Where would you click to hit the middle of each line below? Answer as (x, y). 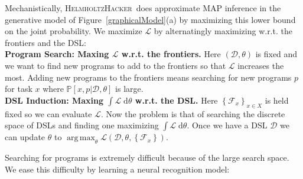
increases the (261, 65)
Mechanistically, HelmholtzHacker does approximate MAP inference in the (143, 8)
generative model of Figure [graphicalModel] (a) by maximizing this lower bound (150, 19)
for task (19, 89)
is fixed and (276, 54)
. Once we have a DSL (227, 125)
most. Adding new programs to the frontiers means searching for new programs (148, 77)
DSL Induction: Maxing (54, 100)
